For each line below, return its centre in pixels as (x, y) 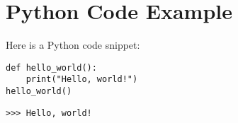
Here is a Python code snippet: (73, 45)
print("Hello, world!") (82, 80)
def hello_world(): (51, 68)
